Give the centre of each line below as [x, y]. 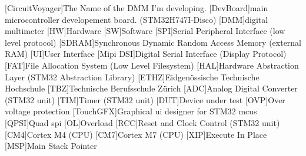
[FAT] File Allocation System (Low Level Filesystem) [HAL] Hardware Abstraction [152, 65]
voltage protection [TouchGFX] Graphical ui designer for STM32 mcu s [131, 111]
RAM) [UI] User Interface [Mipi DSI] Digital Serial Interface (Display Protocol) [146, 54]
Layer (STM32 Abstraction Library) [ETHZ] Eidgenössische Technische [132, 77]
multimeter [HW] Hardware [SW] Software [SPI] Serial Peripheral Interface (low [145, 31]
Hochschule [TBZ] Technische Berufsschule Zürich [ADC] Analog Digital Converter [151, 88]
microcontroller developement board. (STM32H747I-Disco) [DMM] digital [137, 19]
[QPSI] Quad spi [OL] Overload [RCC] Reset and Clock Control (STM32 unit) [142, 122]
